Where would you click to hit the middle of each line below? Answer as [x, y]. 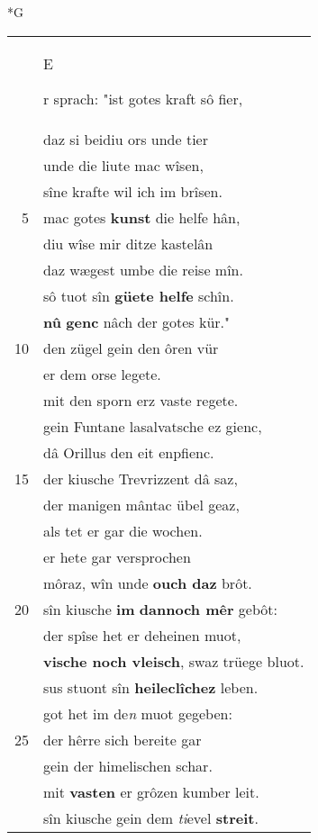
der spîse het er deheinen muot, [142, 635]
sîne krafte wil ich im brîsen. [133, 191]
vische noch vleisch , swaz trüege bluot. [174, 661]
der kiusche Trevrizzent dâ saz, [141, 478]
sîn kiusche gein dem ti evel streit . [151, 817]
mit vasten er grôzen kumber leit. [151, 791]
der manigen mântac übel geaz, [141, 504]
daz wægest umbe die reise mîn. [143, 269]
